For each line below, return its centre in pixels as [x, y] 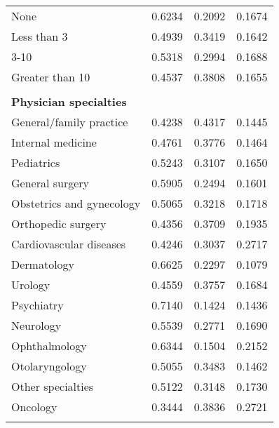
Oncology [34, 407]
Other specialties [53, 386]
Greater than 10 [51, 77]
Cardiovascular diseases [69, 244]
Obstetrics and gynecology [76, 203]
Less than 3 [40, 36]
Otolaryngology [49, 366]
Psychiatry [38, 305]
